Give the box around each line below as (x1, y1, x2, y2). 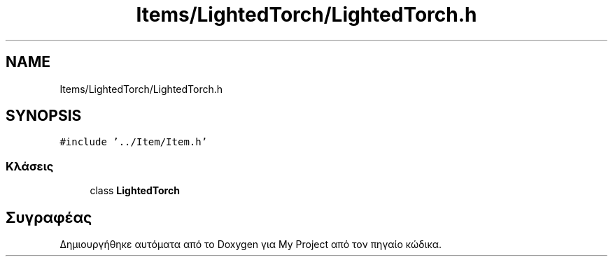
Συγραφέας (6, 208, 92, 226)
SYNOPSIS (6, 107, 82, 125)
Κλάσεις (6, 159, 54, 173)
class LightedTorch (90, 184, 180, 197)
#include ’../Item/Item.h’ (59, 136, 208, 148)
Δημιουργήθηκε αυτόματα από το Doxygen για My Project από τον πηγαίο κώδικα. (59, 238, 442, 251)
